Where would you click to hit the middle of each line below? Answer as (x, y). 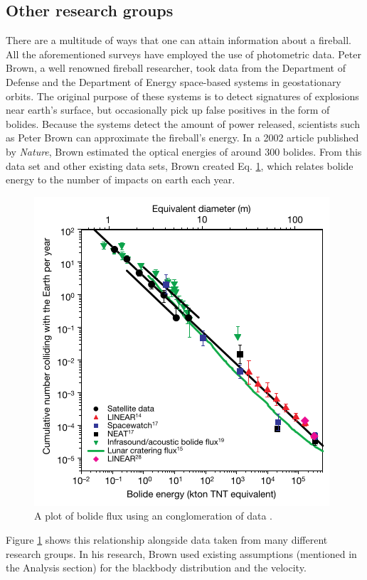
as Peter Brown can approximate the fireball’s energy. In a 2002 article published (182, 138)
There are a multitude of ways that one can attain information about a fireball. (179, 40)
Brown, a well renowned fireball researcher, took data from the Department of (176, 68)
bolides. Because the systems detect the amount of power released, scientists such (183, 123)
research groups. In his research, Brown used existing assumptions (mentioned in (181, 553)
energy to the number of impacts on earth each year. (121, 179)
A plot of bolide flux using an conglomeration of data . (154, 516)
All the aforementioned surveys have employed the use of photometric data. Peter (183, 54)
